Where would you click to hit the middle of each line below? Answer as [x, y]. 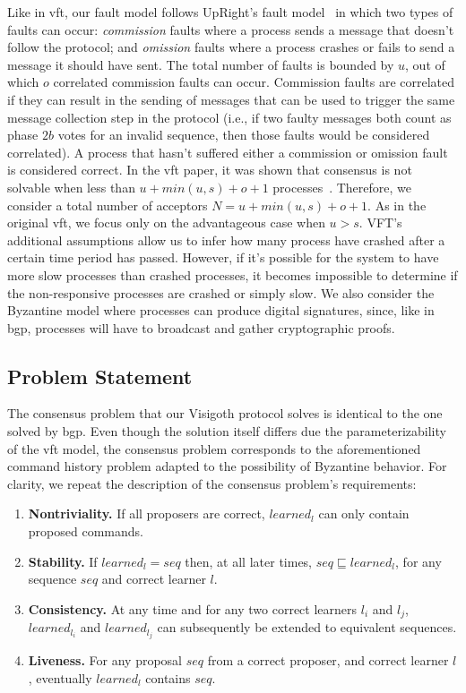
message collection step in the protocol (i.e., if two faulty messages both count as [229, 117]
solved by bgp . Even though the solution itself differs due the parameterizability [227, 431]
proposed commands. [86, 531]
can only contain [364, 513]
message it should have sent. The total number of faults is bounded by [201, 64]
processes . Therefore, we [342, 187]
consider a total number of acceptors [108, 205]
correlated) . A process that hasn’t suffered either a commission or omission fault [228, 152]
